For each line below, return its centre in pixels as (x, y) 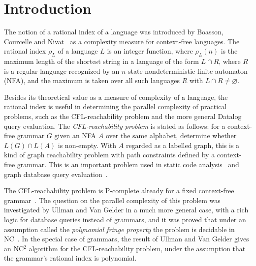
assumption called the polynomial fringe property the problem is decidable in (119, 229)
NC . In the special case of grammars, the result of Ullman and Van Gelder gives (127, 239)
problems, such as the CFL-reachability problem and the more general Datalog (123, 116)
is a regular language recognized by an (62, 71)
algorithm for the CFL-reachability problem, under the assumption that (137, 248)
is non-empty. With (87, 145)
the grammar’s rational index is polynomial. (70, 258)
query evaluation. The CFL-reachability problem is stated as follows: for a (115, 126)
